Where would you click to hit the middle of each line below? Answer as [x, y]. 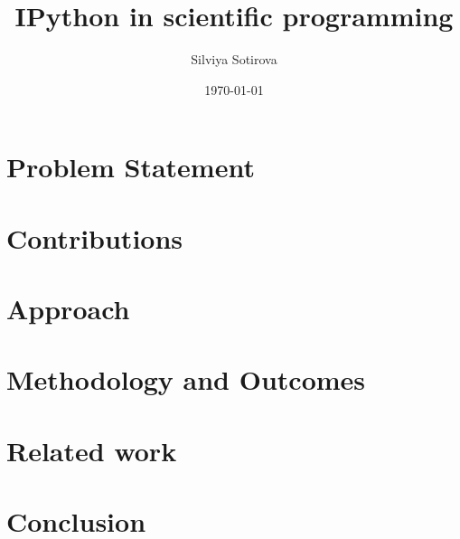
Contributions [95, 237]
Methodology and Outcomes [186, 379]
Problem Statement [131, 167]
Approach [68, 309]
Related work [92, 450]
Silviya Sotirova [234, 59]
